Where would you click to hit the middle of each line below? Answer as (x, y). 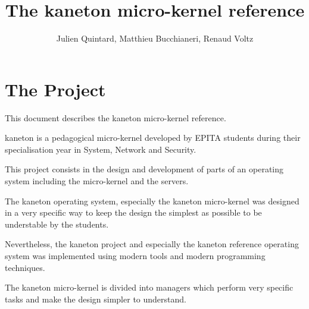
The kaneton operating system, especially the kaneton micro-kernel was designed (152, 201)
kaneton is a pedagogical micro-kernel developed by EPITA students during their (153, 138)
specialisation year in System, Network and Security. (101, 149)
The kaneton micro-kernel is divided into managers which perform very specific (149, 287)
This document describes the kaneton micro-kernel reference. (116, 117)
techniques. (25, 267)
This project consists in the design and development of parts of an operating (144, 169)
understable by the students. (57, 224)
